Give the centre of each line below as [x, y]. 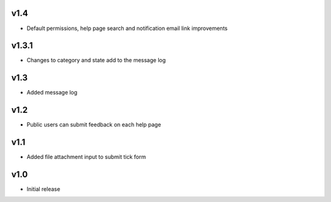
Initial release [44, 189]
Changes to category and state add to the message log [96, 60]
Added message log [52, 93]
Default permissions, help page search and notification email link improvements [127, 28]
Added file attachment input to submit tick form [86, 157]
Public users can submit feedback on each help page [94, 125]
